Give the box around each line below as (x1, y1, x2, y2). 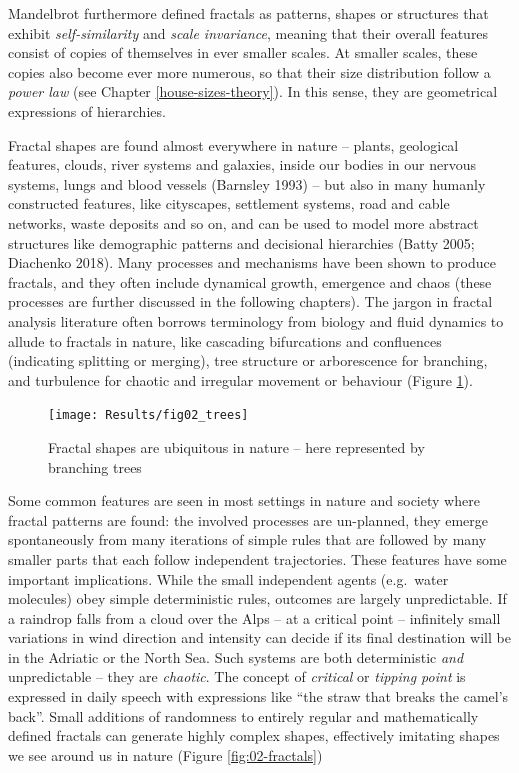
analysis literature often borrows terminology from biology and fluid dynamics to (8, 310, 504, 331)
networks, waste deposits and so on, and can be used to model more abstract (8, 212, 479, 233)
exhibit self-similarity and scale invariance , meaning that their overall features (8, 22, 489, 43)
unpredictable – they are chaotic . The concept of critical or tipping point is (8, 666, 466, 687)
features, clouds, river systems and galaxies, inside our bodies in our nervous (8, 154, 476, 175)
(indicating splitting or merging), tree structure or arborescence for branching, (8, 350, 488, 371)
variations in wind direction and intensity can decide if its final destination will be (8, 627, 511, 648)
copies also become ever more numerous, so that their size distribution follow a (8, 61, 491, 82)
